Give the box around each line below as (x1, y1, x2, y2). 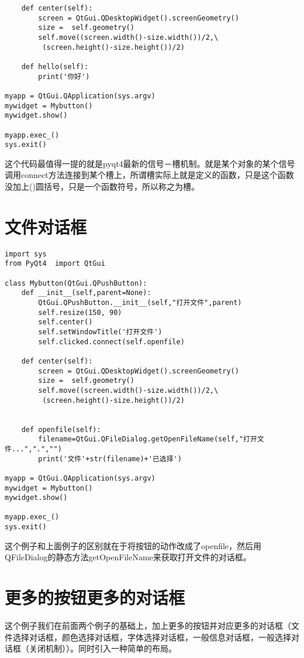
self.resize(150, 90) (38, 308, 122, 317)
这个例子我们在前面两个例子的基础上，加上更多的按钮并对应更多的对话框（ (5, 619, 291, 632)
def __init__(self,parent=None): (21, 289, 151, 297)
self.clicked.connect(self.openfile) (38, 337, 185, 346)
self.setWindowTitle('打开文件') (38, 328, 163, 336)
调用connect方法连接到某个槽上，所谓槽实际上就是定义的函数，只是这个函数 (5, 169, 294, 181)
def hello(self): (21, 62, 89, 71)
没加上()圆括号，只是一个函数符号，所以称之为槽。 (5, 180, 199, 193)
